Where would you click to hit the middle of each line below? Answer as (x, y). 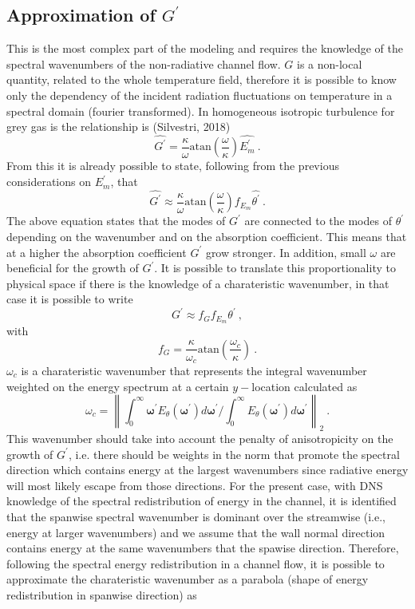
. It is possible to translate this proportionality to (275, 268)
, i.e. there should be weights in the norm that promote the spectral (234, 454)
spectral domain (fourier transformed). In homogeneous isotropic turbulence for (201, 111)
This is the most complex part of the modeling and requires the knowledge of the (205, 48)
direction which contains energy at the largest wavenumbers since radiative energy (207, 470)
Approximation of (81, 15)
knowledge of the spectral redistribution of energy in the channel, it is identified (202, 501)
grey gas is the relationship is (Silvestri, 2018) (119, 127)
